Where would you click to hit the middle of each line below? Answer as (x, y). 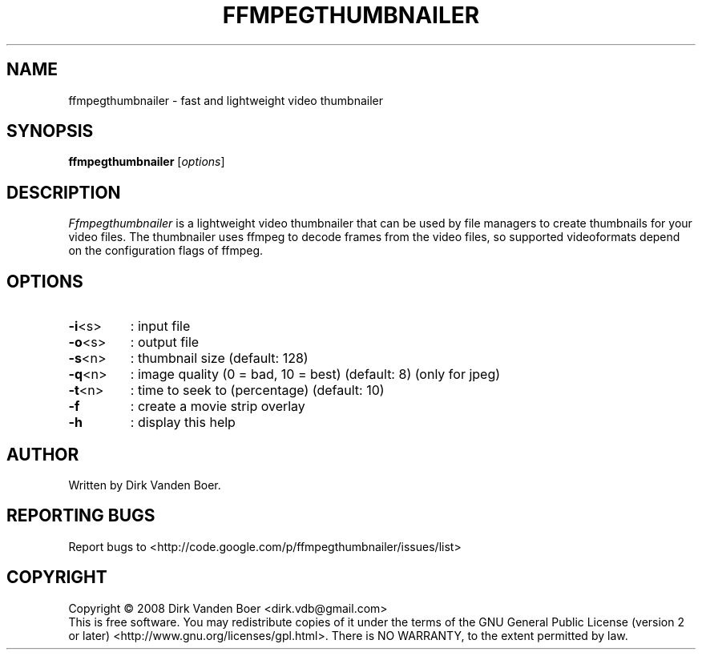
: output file (165, 342)
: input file (160, 326)
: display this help (183, 423)
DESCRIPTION (64, 192)
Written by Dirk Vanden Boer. (145, 485)
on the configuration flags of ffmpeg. (166, 251)
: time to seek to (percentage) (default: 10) (257, 390)
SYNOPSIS (50, 131)
